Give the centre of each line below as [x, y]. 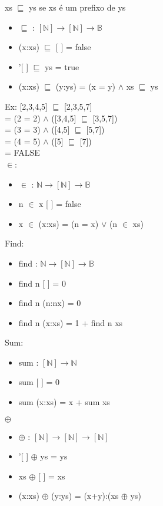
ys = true [62, 66]
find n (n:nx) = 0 [50, 303]
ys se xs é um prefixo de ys [77, 7]
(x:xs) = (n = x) [69, 223]
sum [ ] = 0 [39, 382]
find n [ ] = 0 [42, 283]
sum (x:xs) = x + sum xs [64, 402]
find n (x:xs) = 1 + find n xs [71, 322]
